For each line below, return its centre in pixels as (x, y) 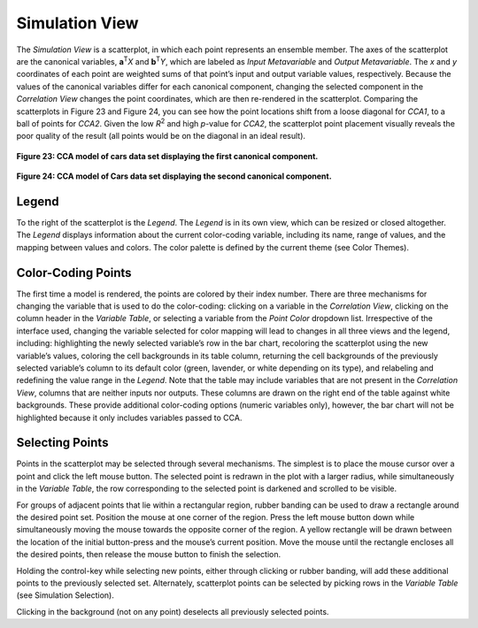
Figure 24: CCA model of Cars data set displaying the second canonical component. (174, 176)
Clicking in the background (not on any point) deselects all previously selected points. (173, 611)
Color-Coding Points (74, 273)
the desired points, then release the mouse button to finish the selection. (149, 555)
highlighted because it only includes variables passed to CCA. (129, 417)
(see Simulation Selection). (65, 595)
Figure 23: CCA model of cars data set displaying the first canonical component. (167, 156)
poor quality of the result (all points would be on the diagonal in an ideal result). (161, 136)
